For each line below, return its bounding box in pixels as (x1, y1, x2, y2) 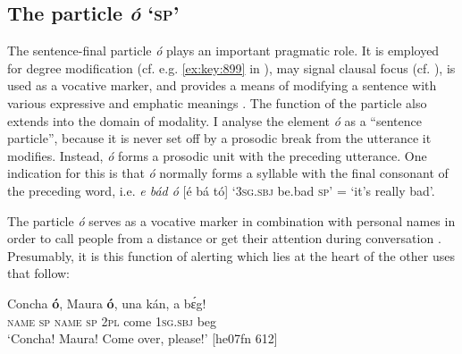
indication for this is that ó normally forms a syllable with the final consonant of (7, 164, 449, 182)
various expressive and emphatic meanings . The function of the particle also (7, 93, 427, 112)
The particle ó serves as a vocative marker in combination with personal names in (7, 211, 456, 230)
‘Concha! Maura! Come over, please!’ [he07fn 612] (7, 329, 278, 348)
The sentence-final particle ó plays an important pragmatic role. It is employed (7, 41, 440, 60)
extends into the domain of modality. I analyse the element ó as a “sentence (7, 111, 422, 130)
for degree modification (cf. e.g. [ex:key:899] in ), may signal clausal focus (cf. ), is (7, 58, 456, 77)
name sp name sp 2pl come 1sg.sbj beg (7, 311, 217, 330)
